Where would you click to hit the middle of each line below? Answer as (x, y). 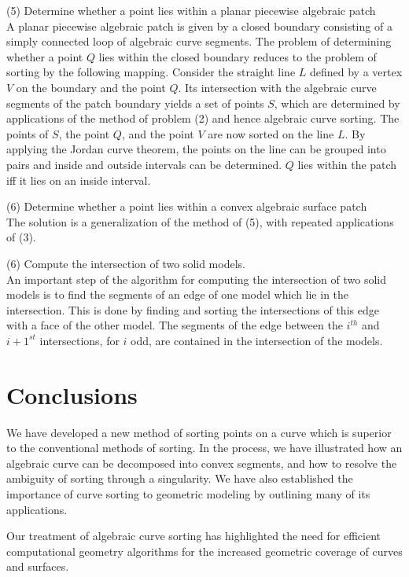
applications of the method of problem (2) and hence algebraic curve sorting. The (203, 118)
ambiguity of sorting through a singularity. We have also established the (180, 478)
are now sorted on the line (271, 133)
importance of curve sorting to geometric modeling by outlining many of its (188, 493)
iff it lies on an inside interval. (79, 180)
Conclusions (72, 394)
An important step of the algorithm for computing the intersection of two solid (197, 279)
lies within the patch (347, 164)
